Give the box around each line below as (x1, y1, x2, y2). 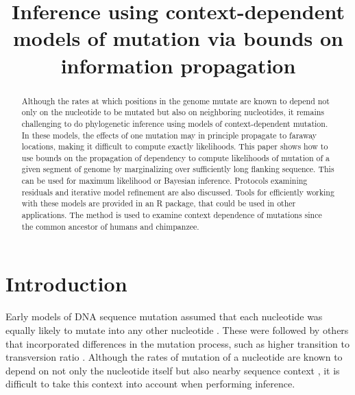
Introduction (5, 270, 127, 298)
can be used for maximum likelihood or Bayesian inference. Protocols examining (21, 175, 308, 187)
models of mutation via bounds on (13, 24, 343, 52)
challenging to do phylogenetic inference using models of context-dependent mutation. (21, 117, 328, 129)
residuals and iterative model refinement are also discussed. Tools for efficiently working (21, 186, 334, 197)
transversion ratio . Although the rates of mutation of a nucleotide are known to (5, 350, 343, 364)
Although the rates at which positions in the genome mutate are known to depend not (21, 95, 330, 106)
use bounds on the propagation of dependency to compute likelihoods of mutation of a (21, 152, 330, 163)
